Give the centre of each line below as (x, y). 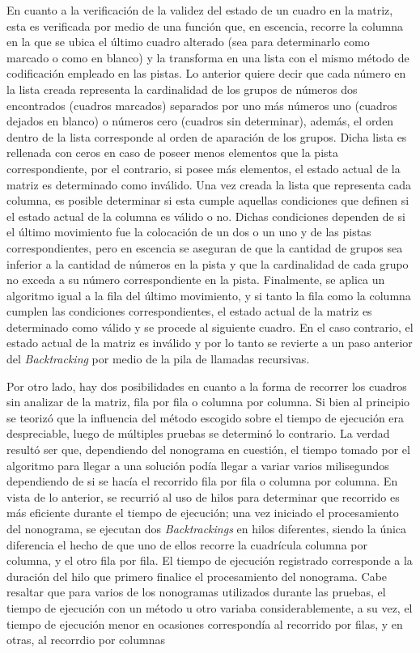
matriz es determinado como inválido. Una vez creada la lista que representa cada (209, 184)
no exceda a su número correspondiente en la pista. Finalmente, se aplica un (196, 280)
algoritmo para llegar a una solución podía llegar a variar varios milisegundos (198, 465)
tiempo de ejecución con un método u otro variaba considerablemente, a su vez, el (210, 607)
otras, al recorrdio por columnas (86, 640)
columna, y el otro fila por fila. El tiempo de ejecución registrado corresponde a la (210, 560)
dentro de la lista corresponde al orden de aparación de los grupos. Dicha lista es (207, 136)
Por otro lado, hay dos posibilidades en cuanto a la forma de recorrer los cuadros (207, 386)
